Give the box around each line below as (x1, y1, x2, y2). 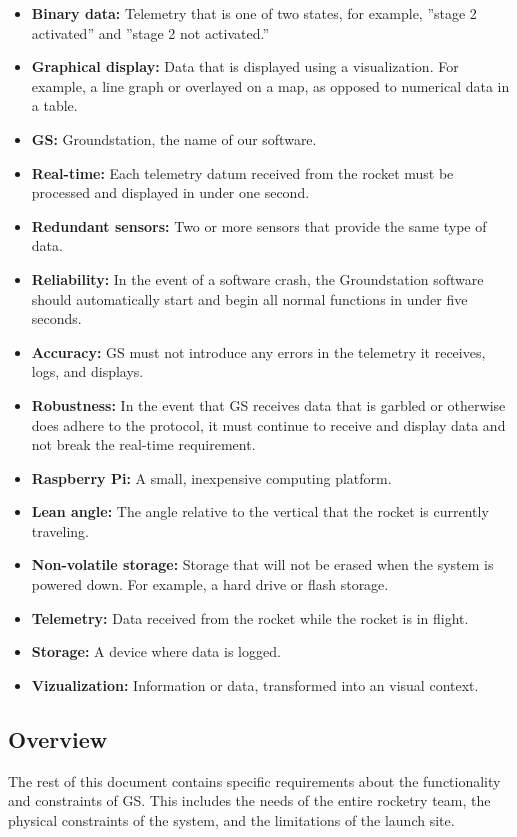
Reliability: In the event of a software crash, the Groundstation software (31, 268, 484, 289)
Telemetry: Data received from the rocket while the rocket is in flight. (31, 607, 469, 628)
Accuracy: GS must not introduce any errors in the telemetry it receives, (31, 341, 486, 362)
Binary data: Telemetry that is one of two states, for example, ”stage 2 (31, 3, 477, 23)
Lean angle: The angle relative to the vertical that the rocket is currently (31, 501, 489, 522)
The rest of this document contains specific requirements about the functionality (8, 770, 501, 791)
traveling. (31, 520, 90, 541)
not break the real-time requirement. (31, 434, 256, 455)
